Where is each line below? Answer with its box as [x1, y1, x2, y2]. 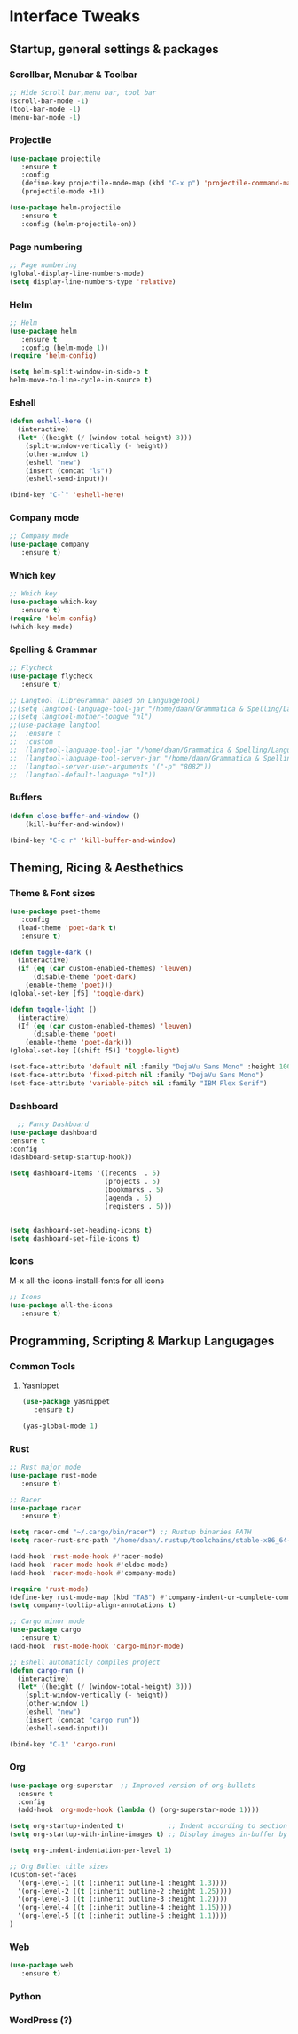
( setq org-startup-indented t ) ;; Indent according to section [9, 1822, 288, 1831]
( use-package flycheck [9, 672, 93, 681]
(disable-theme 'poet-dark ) [32, 973, 137, 982]
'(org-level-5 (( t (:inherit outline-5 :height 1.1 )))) [17, 1912, 228, 1920]
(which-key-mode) [9, 622, 74, 631]
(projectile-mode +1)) [20, 187, 105, 196]
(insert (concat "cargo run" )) [25, 1715, 141, 1724]
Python [9, 1990, 42, 2002]
